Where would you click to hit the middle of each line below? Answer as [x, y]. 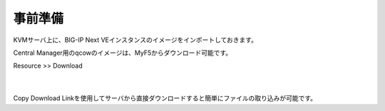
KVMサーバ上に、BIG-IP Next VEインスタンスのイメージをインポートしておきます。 [135, 40]
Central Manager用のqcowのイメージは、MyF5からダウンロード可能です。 [123, 53]
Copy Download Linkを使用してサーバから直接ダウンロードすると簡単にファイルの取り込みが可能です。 [165, 98]
